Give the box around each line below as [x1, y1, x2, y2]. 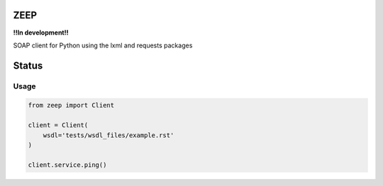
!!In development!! [13, 28, 69, 37]
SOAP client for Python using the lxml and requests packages [13, 41, 193, 50]
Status [13, 59, 43, 71]
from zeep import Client [28, 101, 115, 110]
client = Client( [28, 121, 89, 129]
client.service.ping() [28, 161, 107, 169]
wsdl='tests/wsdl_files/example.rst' [43, 131, 174, 139]
